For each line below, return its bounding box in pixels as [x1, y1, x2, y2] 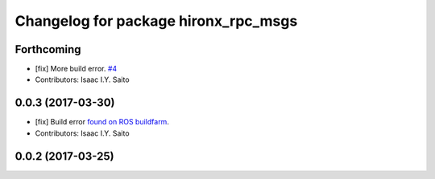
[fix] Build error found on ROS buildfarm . [35, 117, 169, 127]
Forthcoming [14, 43, 81, 56]
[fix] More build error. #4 [35, 64, 118, 74]
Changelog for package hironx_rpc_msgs [14, 12, 298, 30]
